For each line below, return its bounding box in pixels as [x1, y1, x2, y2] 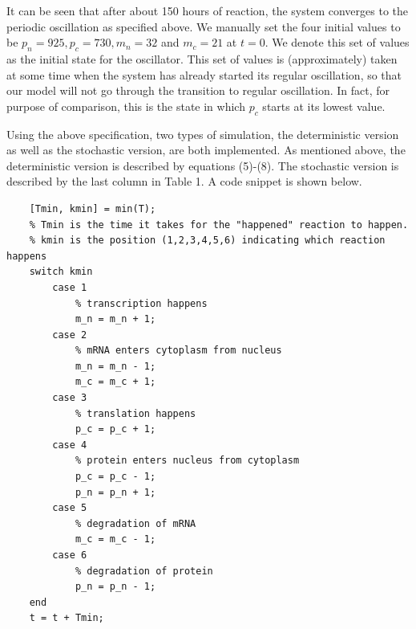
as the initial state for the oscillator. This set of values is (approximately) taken [6, 50, 398, 67]
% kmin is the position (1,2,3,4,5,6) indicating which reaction [29, 235, 386, 247]
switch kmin [29, 266, 93, 278]
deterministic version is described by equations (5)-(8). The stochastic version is [6, 157, 399, 174]
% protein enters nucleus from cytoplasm [75, 455, 300, 467]
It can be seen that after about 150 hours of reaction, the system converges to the [6, 2, 408, 18]
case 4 [52, 439, 87, 451]
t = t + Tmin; [29, 612, 104, 624]
